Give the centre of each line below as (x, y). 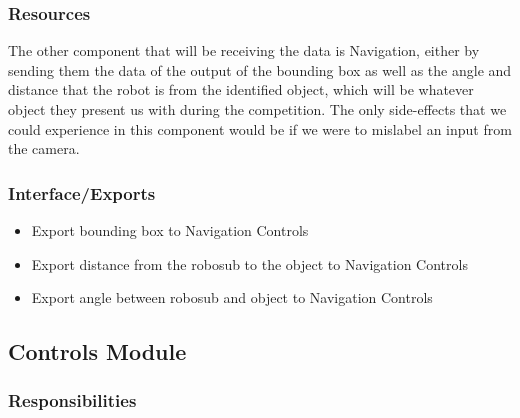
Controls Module (97, 351)
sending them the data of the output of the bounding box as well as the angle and (260, 69)
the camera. (44, 148)
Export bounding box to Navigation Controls (170, 230)
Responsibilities (72, 400)
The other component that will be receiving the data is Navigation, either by (244, 50)
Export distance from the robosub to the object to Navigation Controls (249, 263)
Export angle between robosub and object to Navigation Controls (232, 297)
